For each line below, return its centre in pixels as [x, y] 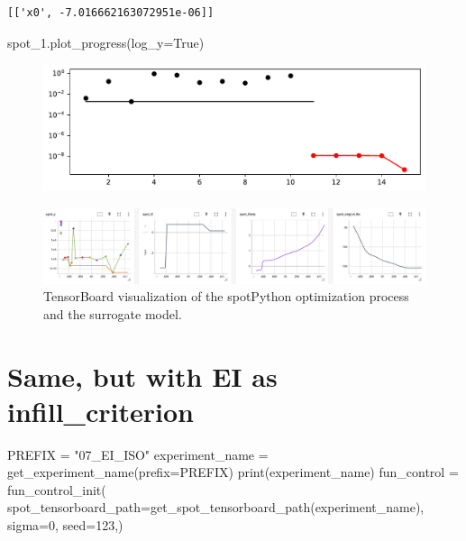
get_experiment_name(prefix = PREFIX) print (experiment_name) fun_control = [233, 472]
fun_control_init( [57, 489]
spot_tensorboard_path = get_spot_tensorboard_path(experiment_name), [216, 507]
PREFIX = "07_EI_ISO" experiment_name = [138, 454]
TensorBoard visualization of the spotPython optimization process [226, 296]
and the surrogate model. [113, 313]
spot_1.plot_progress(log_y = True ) [106, 42]
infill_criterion [101, 411]
